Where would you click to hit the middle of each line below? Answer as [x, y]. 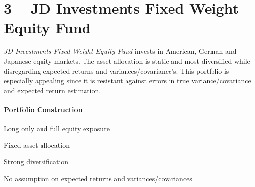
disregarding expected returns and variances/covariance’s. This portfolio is [117, 70]
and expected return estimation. [53, 90]
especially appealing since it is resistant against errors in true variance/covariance [127, 80]
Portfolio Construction [43, 109]
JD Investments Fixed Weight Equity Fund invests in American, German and [120, 51]
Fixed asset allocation [37, 145]
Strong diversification [36, 162]
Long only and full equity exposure [57, 128]
